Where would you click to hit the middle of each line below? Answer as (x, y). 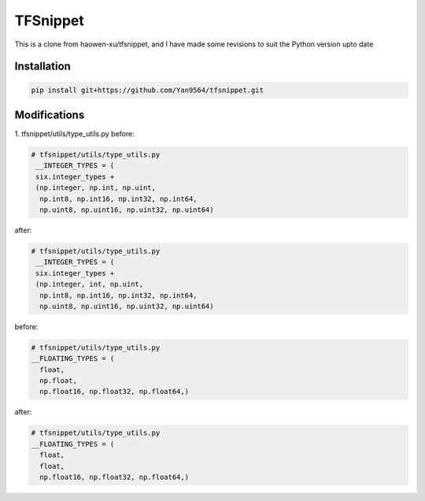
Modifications (50, 115)
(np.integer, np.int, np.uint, (96, 188)
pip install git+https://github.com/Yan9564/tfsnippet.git (147, 90)
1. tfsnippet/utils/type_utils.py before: (74, 134)
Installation (42, 67)
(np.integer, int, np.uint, (90, 284)
